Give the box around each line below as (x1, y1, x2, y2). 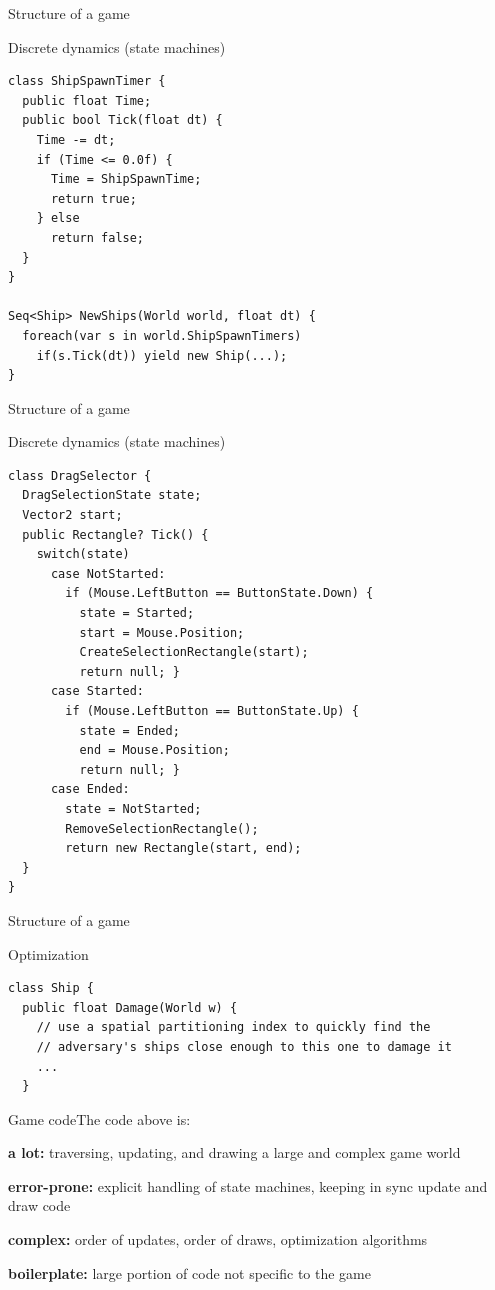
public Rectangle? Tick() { (22, 527, 209, 542)
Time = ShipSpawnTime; (50, 172, 202, 187)
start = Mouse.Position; (79, 625, 245, 640)
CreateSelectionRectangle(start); (79, 645, 309, 660)
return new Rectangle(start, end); (65, 841, 302, 856)
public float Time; (22, 93, 152, 108)
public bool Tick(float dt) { (22, 113, 223, 128)
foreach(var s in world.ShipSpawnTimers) (22, 328, 302, 343)
